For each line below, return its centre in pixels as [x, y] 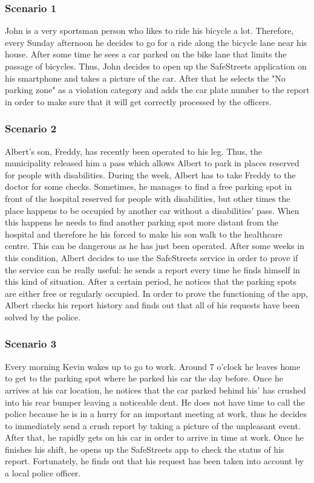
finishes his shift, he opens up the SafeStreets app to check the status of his [145, 449]
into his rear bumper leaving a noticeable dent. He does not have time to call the [155, 402]
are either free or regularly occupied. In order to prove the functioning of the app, [156, 293]
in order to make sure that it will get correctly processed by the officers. [138, 101]
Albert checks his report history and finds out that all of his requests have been [152, 305]
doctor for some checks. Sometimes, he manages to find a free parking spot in [149, 186]
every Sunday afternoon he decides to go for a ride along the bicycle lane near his [156, 42]
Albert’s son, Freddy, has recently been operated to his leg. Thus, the [134, 151]
